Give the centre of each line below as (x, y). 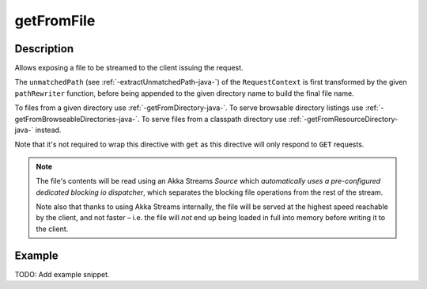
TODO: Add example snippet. (62, 274)
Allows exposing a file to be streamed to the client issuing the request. (129, 68)
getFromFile (55, 21)
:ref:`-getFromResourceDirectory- (343, 119)
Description (44, 49)
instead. (48, 130)
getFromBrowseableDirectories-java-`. (77, 119)
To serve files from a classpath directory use (214, 119)
